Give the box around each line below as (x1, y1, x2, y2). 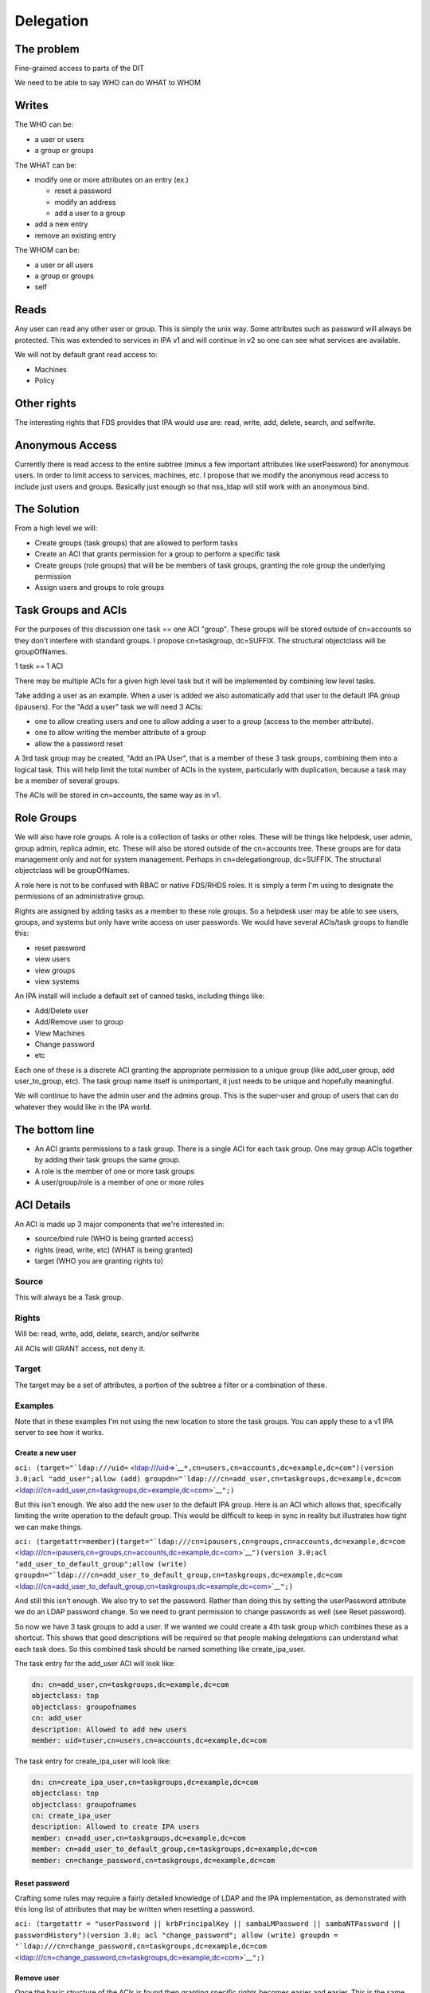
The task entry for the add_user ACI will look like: (14, 1658, 175, 1668)
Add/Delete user (34, 1005, 89, 1016)
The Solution (14, 502, 80, 516)
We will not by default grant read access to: (14, 350, 158, 360)
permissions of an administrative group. (14, 891, 146, 901)
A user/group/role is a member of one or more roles (34, 1177, 205, 1187)
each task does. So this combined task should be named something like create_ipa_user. (14, 1644, 306, 1653)
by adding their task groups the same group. (34, 1155, 181, 1165)
